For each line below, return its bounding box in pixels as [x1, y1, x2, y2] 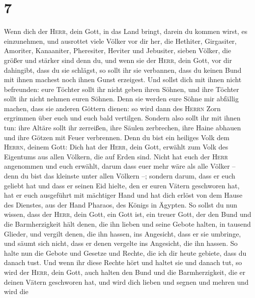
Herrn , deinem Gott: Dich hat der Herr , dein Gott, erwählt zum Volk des [4, 142, 228, 152]
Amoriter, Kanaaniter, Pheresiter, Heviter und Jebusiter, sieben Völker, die [4, 45, 231, 56]
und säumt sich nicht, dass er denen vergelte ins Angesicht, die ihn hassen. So [4, 238, 238, 248]
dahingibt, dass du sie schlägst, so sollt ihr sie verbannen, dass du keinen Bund [4, 64, 242, 75]
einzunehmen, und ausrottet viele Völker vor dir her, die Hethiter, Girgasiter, [4, 35, 237, 46]
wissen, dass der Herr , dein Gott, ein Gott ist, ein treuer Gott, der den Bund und [4, 209, 252, 219]
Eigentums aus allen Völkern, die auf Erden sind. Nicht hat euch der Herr [4, 151, 228, 161]
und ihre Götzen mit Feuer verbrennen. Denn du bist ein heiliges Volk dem [4, 132, 229, 142]
